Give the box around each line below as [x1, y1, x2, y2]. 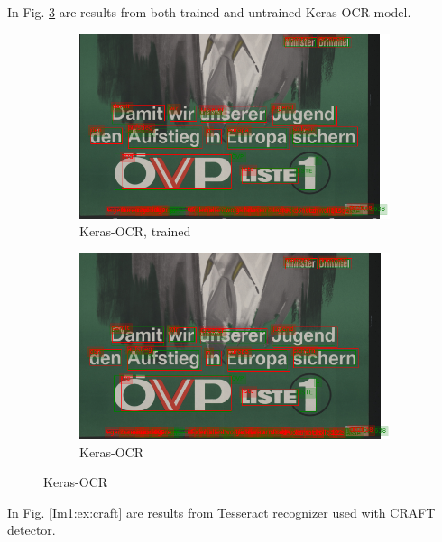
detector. [7, 520, 56, 539]
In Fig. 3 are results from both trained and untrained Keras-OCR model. [7, 3, 411, 21]
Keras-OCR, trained [79, 222, 191, 241]
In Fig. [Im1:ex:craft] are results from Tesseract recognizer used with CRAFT [7, 502, 436, 521]
